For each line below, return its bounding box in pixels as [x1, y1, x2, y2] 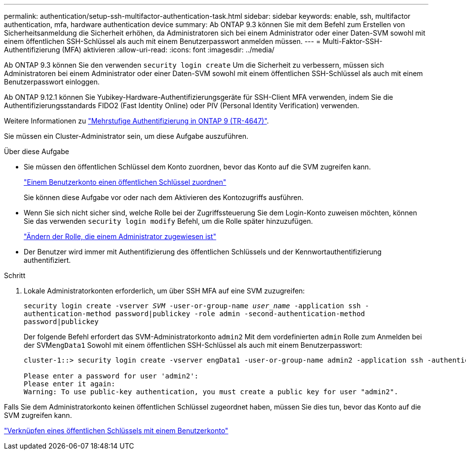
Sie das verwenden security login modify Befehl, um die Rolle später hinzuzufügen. [24, 217, 313, 225]
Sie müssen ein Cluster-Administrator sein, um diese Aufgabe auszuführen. [4, 132, 249, 140]
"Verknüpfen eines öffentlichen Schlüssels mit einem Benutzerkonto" [4, 426, 229, 435]
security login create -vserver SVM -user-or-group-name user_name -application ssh [24, 302, 361, 310]
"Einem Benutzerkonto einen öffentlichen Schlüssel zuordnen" [24, 178, 227, 186]
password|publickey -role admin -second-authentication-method [115, 310, 365, 318]
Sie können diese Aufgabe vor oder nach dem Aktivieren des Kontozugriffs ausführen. [24, 193, 304, 202]
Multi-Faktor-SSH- [322, 37, 383, 45]
